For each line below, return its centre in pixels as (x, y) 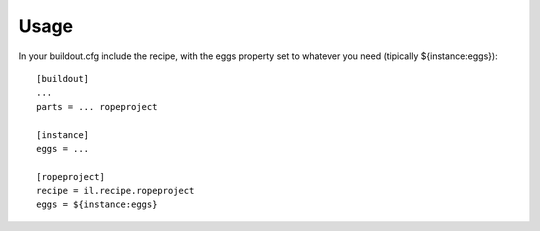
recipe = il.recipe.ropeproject (115, 191)
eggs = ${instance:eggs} (97, 204)
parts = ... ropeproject (97, 106)
